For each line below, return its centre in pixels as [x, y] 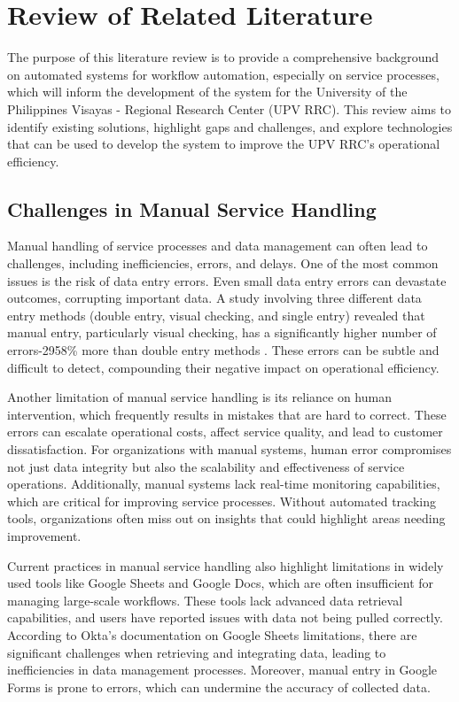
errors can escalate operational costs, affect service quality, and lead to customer [225, 432]
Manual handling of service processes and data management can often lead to [218, 246]
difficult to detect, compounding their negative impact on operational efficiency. [223, 367]
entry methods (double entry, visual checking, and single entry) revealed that [216, 315]
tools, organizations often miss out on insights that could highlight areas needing [226, 518]
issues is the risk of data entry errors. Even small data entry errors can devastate [227, 280]
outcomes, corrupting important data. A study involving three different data [214, 298]
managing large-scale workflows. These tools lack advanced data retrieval [205, 600]
